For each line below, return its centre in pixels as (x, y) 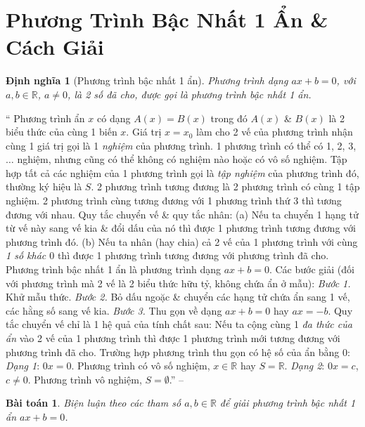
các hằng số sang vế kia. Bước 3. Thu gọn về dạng (114, 310)
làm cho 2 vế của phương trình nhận (274, 132)
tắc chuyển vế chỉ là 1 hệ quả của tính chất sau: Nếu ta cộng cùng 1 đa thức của (179, 324)
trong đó (229, 118)
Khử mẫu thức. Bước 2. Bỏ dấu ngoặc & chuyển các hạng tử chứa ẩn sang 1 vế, (178, 297)
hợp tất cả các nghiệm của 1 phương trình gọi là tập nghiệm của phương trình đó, (182, 172)
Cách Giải (55, 47)
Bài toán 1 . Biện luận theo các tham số (94, 403)
